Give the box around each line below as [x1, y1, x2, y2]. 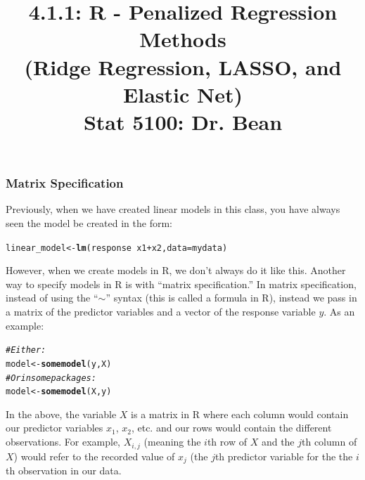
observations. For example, [6, 434, 120, 449]
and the [261, 434, 295, 449]
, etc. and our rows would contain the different [131, 420, 332, 435]
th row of [207, 434, 247, 449]
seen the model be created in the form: [6, 216, 172, 231]
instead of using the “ [6, 290, 98, 305]
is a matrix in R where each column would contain [131, 406, 349, 421]
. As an [324, 304, 355, 319]
